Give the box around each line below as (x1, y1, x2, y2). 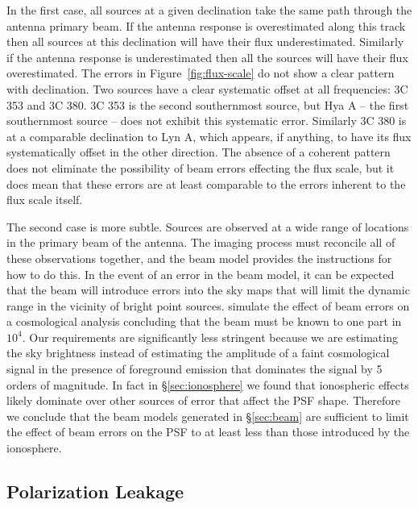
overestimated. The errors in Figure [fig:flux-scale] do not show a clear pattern (6, 65, 395, 81)
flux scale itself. (6, 191, 83, 208)
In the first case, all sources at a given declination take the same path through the (6, 2, 412, 18)
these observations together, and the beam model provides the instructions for (6, 249, 392, 266)
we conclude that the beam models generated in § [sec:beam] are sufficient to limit (6, 407, 409, 424)
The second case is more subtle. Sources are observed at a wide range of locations (6, 218, 409, 235)
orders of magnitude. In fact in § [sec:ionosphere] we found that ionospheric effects (6, 376, 409, 393)
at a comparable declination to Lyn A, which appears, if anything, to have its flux (6, 127, 412, 144)
